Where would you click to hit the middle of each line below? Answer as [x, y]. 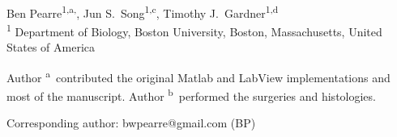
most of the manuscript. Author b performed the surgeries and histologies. [191, 94]
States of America [51, 47]
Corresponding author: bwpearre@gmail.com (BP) [131, 123]
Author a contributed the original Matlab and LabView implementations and [198, 76]
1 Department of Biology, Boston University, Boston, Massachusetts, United [194, 30]
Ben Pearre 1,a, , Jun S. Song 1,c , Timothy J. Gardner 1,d [143, 11]
